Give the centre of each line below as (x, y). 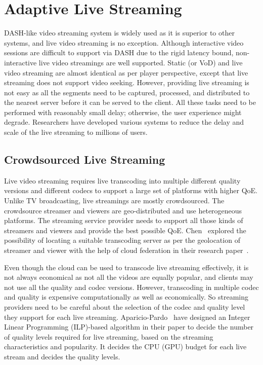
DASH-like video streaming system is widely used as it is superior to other (119, 33)
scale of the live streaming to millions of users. (76, 132)
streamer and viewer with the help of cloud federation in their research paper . (126, 250)
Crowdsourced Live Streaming (85, 159)
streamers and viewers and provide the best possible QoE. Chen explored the (125, 230)
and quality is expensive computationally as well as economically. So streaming (126, 297)
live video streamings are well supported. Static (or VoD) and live (141, 62)
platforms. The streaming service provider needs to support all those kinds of (124, 220)
